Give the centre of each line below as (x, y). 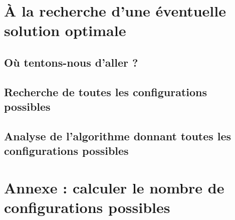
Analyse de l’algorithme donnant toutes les (118, 136)
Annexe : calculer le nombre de (114, 187)
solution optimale (65, 30)
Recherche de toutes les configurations (106, 91)
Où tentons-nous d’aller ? (71, 62)
